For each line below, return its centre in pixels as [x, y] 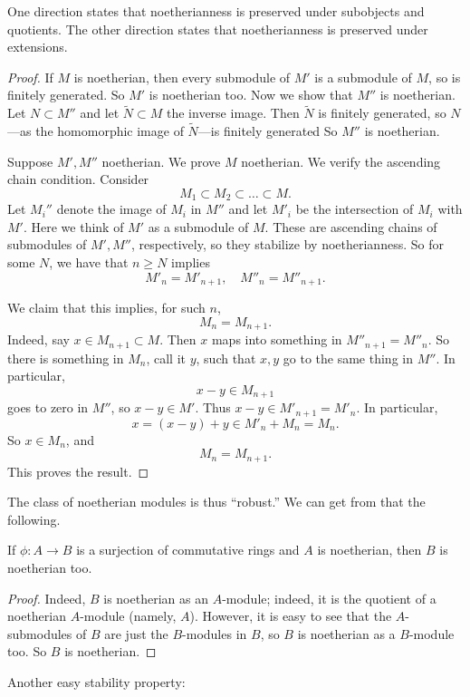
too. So [27, 651]
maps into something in [277, 339]
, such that [226, 358]
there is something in [66, 358]
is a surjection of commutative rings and [188, 550]
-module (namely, [128, 616]
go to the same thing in [348, 358]
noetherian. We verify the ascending [341, 161]
